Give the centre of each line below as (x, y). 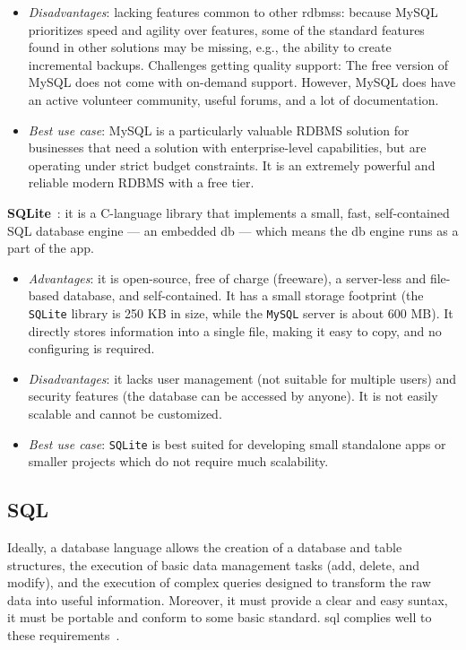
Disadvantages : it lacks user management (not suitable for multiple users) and (242, 378)
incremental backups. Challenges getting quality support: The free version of (238, 64)
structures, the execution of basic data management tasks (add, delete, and (214, 564)
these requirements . (64, 634)
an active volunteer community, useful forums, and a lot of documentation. (233, 99)
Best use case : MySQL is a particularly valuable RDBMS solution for (219, 130)
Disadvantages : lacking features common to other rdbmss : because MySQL (233, 12)
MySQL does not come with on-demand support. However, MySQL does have (242, 82)
